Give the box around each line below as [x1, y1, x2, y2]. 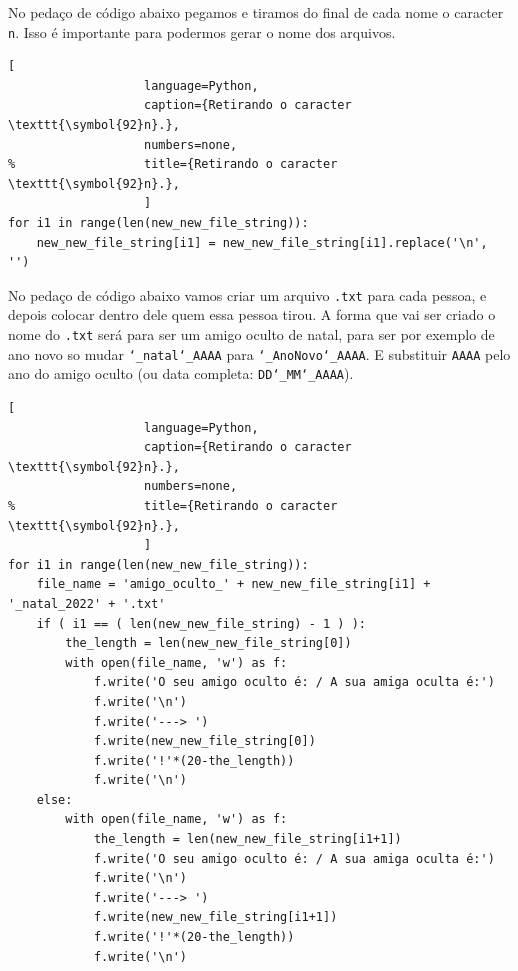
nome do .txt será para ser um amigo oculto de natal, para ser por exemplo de [8, 324, 495, 345]
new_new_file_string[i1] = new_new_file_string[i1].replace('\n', [36, 235, 488, 250]
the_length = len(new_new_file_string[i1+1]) [93, 832, 402, 847]
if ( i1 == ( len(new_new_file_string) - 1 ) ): [36, 616, 366, 631]
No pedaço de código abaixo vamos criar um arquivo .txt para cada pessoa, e [8, 284, 487, 305]
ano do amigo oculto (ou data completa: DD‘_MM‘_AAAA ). [8, 363, 354, 384]
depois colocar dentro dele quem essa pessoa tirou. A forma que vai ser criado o [8, 304, 496, 325]
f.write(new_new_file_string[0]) [93, 734, 316, 749]
